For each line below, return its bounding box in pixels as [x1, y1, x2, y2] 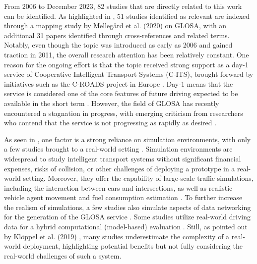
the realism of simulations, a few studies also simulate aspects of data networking [4, 202, 251, 212]
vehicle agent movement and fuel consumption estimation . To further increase [4, 192, 243, 203]
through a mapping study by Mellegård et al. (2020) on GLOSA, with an [4, 20, 227, 31]
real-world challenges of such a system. [4, 250, 122, 261]
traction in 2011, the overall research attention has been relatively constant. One [4, 49, 249, 59]
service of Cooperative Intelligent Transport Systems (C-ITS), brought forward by [4, 69, 254, 79]
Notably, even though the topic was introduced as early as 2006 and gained [4, 40, 233, 50]
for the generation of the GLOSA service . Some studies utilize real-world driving [4, 211, 251, 222]
